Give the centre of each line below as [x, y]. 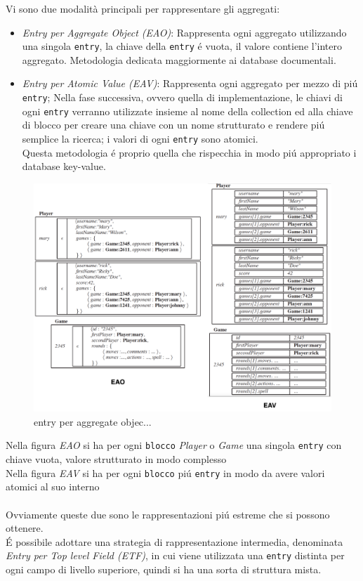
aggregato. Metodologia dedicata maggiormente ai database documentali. [179, 59]
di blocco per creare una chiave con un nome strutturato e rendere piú [173, 125]
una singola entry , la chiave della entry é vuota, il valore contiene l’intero [182, 46]
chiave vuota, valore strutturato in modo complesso [116, 459]
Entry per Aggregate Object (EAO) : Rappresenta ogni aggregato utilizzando [184, 32]
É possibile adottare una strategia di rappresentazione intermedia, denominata [174, 541]
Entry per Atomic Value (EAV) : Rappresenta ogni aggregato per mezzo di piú [190, 83]
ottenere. [25, 528]
